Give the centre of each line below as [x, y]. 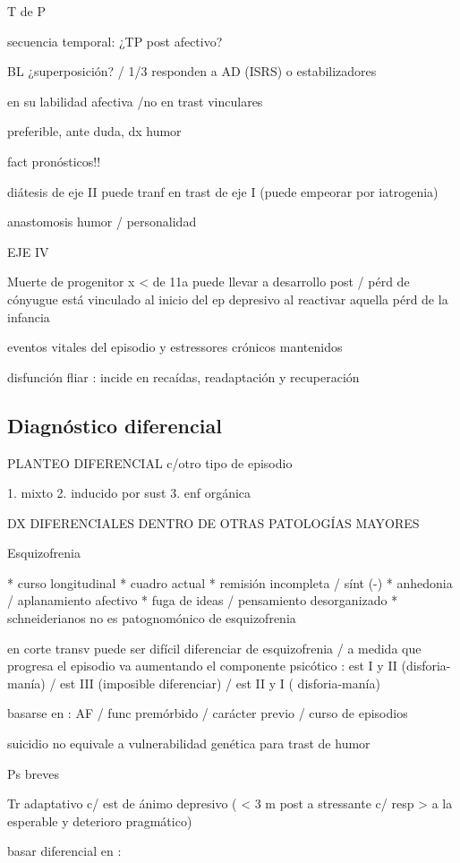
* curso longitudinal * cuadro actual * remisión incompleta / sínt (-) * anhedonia [230, 582]
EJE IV [28, 251]
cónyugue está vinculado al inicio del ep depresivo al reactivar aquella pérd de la [228, 299]
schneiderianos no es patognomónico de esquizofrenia [152, 618]
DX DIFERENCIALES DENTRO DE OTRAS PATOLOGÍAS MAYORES [213, 522]
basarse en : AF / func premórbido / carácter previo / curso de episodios [208, 713]
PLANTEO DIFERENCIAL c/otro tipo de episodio [150, 462]
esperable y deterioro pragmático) [100, 820]
